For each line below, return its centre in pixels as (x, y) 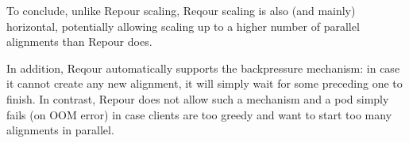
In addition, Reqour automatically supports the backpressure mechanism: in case (203, 68)
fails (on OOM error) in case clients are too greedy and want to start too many (199, 114)
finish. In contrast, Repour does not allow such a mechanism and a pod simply (198, 98)
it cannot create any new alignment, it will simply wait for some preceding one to (204, 83)
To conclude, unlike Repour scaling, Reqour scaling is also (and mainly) (181, 10)
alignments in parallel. (60, 130)
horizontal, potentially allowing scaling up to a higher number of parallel (183, 26)
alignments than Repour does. (79, 41)
